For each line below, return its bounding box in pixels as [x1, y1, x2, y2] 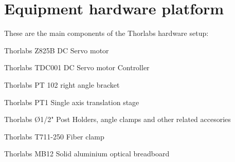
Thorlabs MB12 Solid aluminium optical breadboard [4, 148, 170, 159]
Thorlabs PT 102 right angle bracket [4, 79, 120, 90]
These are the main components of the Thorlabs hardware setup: [4, 28, 209, 38]
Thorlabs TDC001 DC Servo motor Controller [4, 62, 150, 73]
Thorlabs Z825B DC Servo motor [4, 45, 109, 55]
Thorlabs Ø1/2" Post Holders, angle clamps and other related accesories [4, 114, 231, 125]
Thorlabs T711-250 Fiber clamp [4, 131, 104, 141]
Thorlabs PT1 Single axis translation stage [4, 96, 139, 107]
